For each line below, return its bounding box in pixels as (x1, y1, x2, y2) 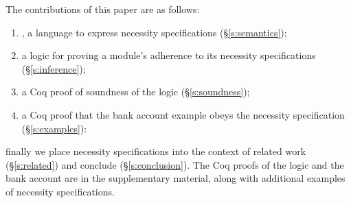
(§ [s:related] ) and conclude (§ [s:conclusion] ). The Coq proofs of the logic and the (5, 157, 344, 171)
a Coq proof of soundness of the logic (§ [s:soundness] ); (21, 84, 250, 99)
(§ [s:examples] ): (21, 121, 87, 135)
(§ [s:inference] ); (21, 61, 86, 75)
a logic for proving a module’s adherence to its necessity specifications (21, 48, 316, 62)
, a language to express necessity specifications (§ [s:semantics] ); (21, 25, 287, 39)
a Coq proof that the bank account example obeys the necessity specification (21, 107, 345, 121)
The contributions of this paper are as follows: (5, 2, 200, 16)
